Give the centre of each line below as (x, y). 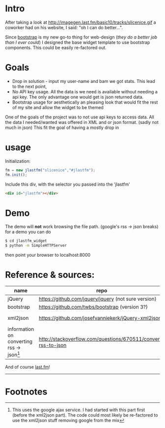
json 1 (14, 354)
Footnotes (26, 392)
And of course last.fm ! (28, 367)
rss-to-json (53, 345)
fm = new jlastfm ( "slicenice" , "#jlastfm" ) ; (50, 170)
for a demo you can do (28, 232)
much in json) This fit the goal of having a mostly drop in (62, 127)
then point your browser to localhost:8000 (48, 255)
